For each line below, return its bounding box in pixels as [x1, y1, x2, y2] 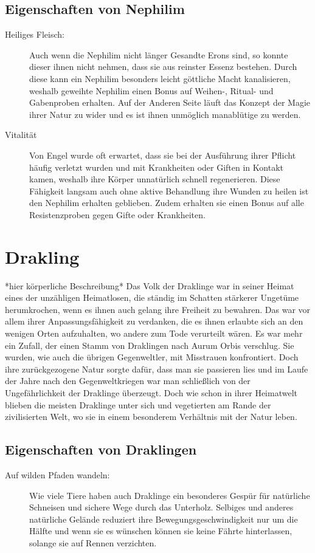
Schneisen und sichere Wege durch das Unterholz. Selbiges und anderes [29, 501, 294, 513]
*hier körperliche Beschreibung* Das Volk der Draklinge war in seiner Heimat [5, 279, 294, 292]
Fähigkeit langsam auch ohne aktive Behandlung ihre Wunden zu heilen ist [29, 184, 309, 197]
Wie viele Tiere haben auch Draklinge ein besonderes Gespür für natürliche [29, 489, 310, 501]
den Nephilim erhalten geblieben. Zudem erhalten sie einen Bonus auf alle [29, 196, 304, 209]
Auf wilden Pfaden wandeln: [5, 468, 110, 481]
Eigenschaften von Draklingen [5, 440, 197, 459]
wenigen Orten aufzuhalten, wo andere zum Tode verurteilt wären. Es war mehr [5, 327, 303, 340]
